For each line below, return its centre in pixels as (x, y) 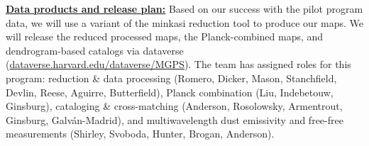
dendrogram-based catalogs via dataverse (95, 50)
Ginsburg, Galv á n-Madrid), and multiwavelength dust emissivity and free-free (175, 119)
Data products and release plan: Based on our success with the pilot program (184, 9)
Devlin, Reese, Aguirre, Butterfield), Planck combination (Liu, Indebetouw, (170, 92)
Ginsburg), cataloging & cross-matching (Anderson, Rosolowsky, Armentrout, (174, 106)
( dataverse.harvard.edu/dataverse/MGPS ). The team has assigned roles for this (178, 64)
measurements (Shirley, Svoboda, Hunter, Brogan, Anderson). (140, 134)
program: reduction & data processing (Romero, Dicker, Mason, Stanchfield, (171, 78)
